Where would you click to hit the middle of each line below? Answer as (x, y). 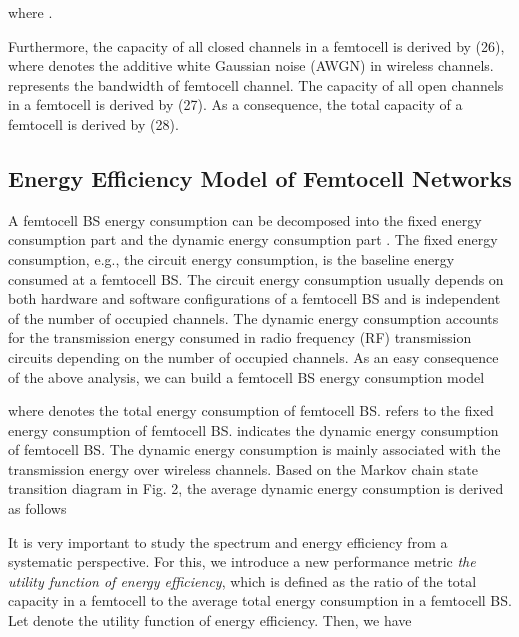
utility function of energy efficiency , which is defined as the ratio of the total (242, 580)
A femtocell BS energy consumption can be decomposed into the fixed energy (245, 219)
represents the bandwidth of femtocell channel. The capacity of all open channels (256, 84)
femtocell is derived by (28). (93, 123)
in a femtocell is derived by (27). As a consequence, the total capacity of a (235, 104)
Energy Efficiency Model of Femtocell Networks (260, 177)
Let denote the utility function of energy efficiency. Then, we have (210, 620)
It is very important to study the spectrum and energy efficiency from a (228, 541)
